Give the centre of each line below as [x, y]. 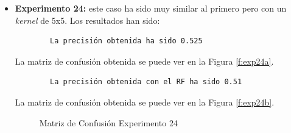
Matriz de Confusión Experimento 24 [108, 122]
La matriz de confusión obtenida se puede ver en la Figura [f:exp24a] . [144, 61]
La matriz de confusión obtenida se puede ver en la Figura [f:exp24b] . [145, 102]
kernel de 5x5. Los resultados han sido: [87, 20]
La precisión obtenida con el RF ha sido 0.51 [146, 82]
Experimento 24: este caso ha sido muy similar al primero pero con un [151, 8]
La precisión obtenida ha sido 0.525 [126, 41]
